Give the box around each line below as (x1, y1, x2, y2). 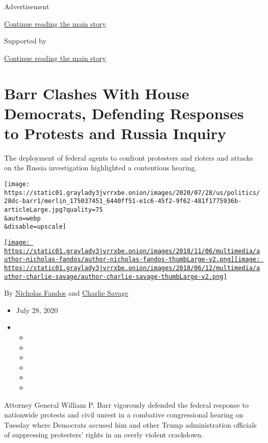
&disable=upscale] (4, 223, 66, 231)
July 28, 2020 (16, 304, 58, 315)
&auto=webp (4, 214, 41, 222)
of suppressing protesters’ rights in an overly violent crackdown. (4, 429, 203, 440)
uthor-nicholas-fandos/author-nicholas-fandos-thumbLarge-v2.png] (4, 256, 235, 263)
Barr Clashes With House (4, 82, 189, 103)
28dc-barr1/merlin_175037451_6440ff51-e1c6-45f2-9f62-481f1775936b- (4, 197, 242, 205)
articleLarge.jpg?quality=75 (4, 206, 103, 214)
